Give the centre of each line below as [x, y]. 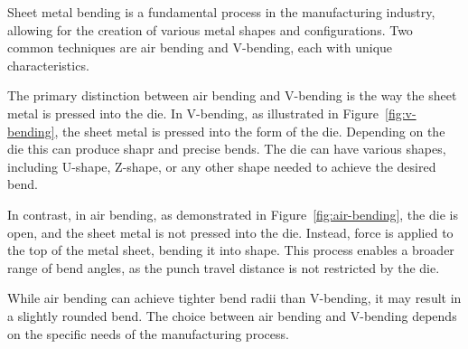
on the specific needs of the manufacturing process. [148, 333]
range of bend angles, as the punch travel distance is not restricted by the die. [224, 267]
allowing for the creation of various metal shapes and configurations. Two [210, 29]
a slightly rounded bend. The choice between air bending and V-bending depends [232, 315]
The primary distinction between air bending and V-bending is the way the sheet [232, 95]
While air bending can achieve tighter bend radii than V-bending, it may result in [234, 298]
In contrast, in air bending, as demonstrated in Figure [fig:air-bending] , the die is [233, 214]
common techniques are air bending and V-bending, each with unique [200, 47]
